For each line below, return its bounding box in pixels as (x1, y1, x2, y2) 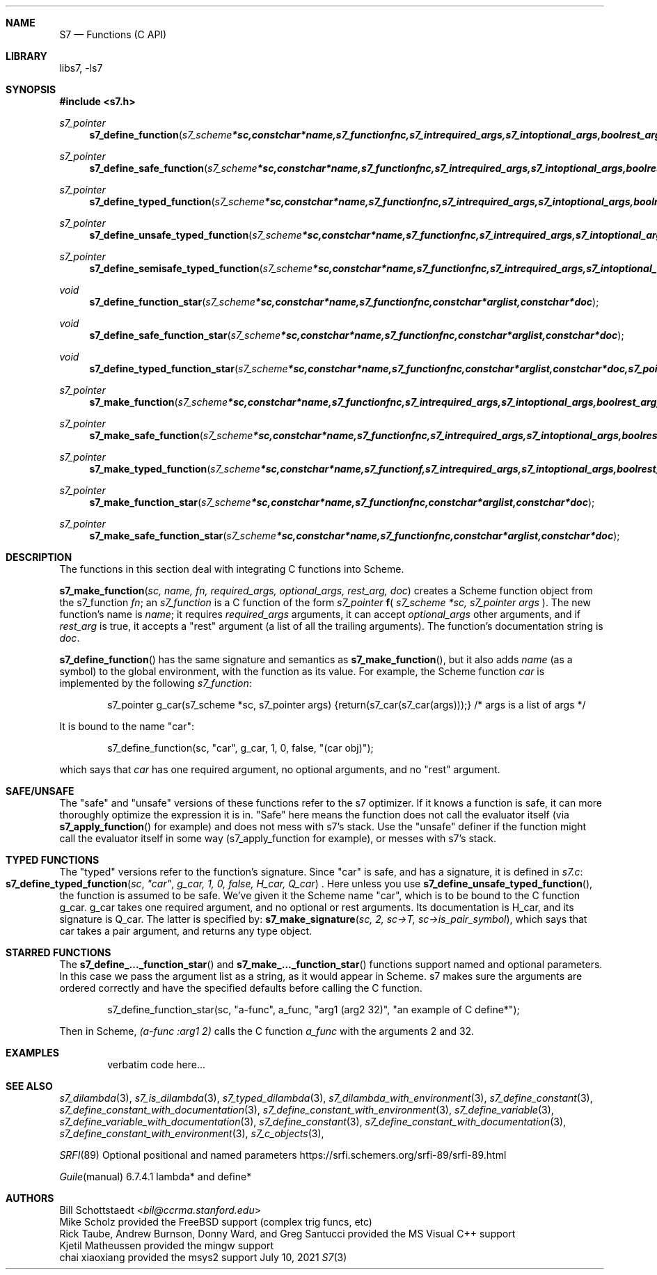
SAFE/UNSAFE (6, 785, 74, 797)
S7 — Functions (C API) (59, 29, 167, 40)
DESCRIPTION (6, 551, 72, 563)
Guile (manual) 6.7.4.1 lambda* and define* (59, 1171, 252, 1182)
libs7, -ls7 (59, 62, 103, 74)
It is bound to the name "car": (59, 720, 194, 732)
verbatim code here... (107, 1059, 205, 1070)
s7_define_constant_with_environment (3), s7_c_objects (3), (59, 1127, 324, 1139)
